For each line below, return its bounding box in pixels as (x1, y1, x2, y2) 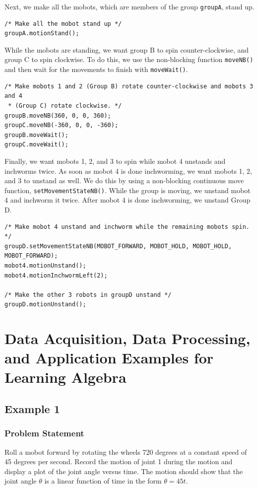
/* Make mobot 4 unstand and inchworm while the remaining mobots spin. (4, 223, 250, 230)
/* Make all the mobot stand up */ (4, 20, 122, 27)
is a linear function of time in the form (44, 476, 162, 486)
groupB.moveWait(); (4, 131, 68, 139)
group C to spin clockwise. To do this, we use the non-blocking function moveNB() (4, 54, 254, 65)
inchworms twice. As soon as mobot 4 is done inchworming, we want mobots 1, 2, (4, 165, 253, 176)
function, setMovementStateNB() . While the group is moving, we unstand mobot (4, 185, 251, 195)
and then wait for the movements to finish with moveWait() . (4, 64, 188, 74)
